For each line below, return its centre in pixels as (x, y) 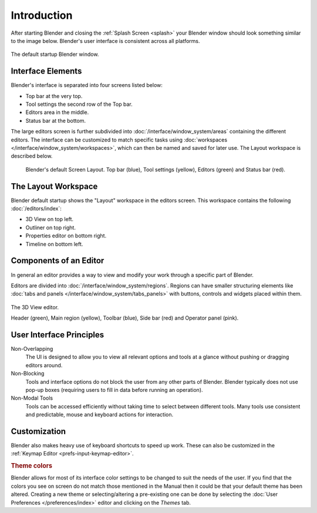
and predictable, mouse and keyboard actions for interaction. (100, 415)
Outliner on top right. (51, 227)
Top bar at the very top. (54, 96)
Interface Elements (46, 71)
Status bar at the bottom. (56, 120)
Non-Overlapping (32, 348)
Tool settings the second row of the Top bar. (79, 104)
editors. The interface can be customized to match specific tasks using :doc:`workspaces (119, 140)
